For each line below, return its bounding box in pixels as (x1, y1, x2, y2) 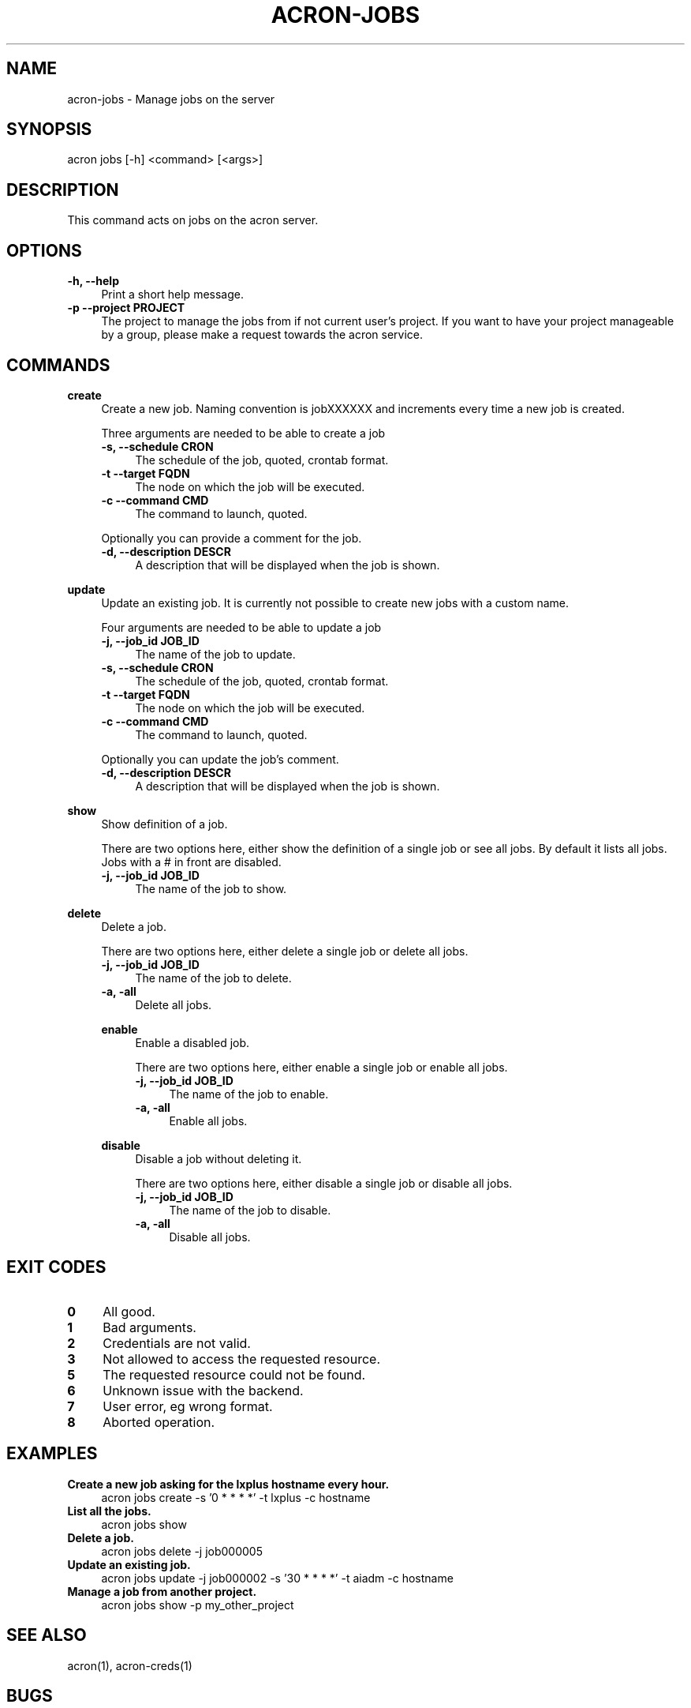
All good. (103, 1303, 155, 1319)
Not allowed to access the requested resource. (103, 1350, 381, 1367)
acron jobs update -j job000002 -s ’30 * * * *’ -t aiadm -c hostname (101, 1571, 454, 1585)
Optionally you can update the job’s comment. (101, 752, 339, 766)
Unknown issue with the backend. (103, 1382, 304, 1398)
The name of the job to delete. (135, 970, 292, 985)
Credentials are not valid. (103, 1334, 251, 1351)
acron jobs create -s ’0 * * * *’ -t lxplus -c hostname (101, 1490, 371, 1504)
